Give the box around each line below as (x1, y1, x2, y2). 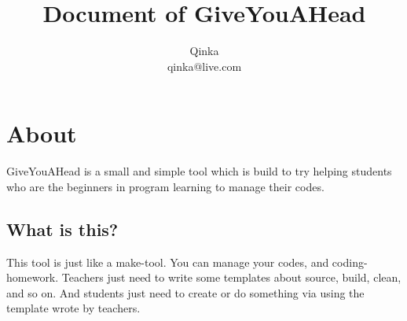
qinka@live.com (167, 57, 242, 74)
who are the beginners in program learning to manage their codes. (6, 178, 324, 194)
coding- (332, 253, 368, 270)
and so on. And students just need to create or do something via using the (6, 284, 365, 301)
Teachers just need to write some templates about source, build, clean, (61, 269, 401, 286)
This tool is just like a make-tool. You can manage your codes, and (6, 253, 329, 270)
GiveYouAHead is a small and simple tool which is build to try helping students (6, 163, 392, 179)
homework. (6, 269, 59, 286)
